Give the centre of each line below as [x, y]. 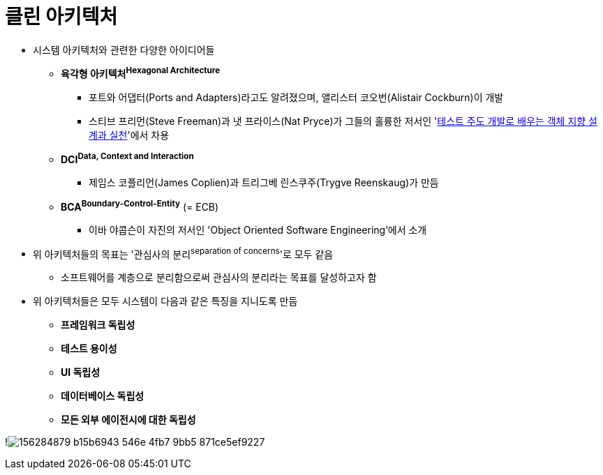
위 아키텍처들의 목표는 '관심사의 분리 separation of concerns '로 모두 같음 [183, 253]
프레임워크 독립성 [98, 325]
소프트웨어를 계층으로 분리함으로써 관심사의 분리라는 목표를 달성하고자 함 [219, 278]
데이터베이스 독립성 [103, 396]
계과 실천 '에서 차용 [129, 135]
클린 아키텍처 [61, 17]
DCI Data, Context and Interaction [127, 159]
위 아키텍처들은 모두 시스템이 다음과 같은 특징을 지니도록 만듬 [165, 301]
